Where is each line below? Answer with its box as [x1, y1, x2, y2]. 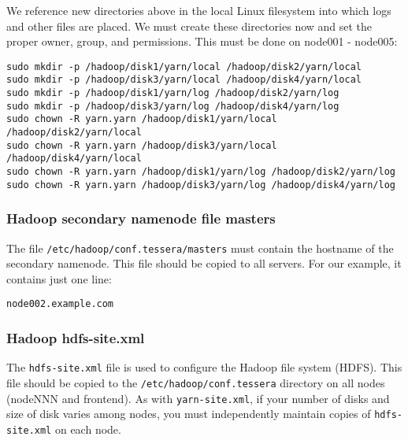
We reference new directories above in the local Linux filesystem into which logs [6, 2, 391, 18]
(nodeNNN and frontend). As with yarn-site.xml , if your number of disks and [6, 390, 390, 406]
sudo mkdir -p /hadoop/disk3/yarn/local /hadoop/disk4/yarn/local [6, 74, 362, 86]
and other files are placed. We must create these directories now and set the [6, 17, 373, 34]
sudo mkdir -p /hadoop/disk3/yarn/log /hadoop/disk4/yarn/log [6, 100, 339, 112]
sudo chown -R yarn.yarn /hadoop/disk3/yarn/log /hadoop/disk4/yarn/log [6, 179, 395, 190]
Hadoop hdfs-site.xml [6, 327, 145, 347]
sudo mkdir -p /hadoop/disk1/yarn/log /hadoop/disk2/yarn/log [6, 87, 339, 99]
